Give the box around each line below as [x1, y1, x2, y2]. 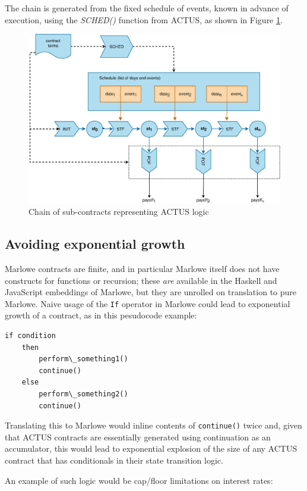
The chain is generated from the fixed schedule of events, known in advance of [5, 2, 289, 14]
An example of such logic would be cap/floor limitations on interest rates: [5, 474, 273, 486]
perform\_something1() [39, 355, 128, 364]
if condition [5, 331, 56, 340]
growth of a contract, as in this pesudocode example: [5, 309, 197, 321]
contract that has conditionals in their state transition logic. [5, 454, 223, 467]
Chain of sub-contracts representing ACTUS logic [29, 205, 209, 218]
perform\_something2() [39, 390, 128, 399]
